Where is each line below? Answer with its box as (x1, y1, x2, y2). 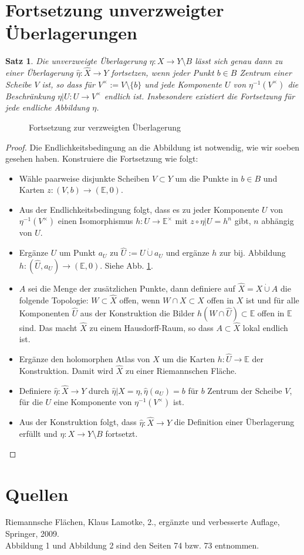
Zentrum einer (239, 66, 292, 79)
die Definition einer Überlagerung (174, 416, 295, 428)
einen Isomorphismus (58, 215, 133, 227)
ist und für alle (246, 293, 299, 306)
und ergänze (165, 246, 210, 259)
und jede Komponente (144, 78, 222, 90)
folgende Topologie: (19, 293, 89, 306)
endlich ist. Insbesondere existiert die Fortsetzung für (104, 89, 295, 102)
